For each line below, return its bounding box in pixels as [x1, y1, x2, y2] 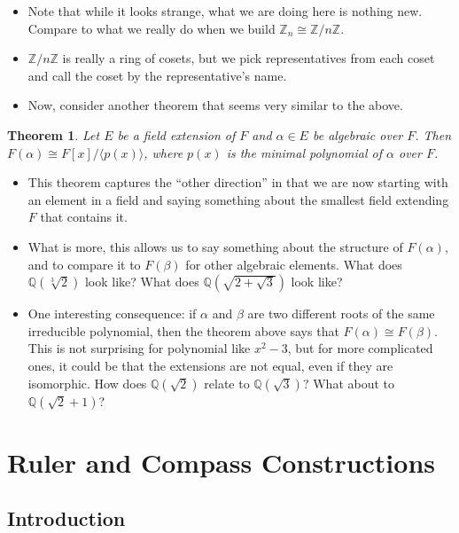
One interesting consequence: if [27, 304, 197, 323]
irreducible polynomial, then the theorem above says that [27, 321, 339, 340]
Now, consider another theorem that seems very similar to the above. [27, 96, 403, 114]
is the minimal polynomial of [226, 143, 383, 161]
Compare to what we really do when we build [27, 19, 276, 37]
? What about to [302, 373, 395, 392]
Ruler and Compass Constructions [7, 443, 436, 480]
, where [144, 143, 183, 161]
